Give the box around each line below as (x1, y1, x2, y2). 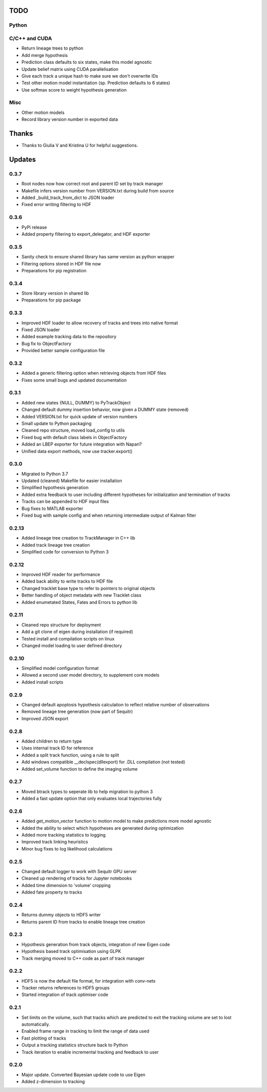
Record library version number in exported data (21, 116, 118, 122)
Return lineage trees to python (21, 45, 84, 51)
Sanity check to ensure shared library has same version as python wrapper (21, 254, 175, 260)
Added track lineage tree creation (21, 542, 90, 548)
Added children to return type (21, 738, 82, 744)
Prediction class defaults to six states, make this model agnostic (21, 59, 152, 65)
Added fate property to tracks (21, 889, 83, 895)
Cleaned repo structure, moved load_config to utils (21, 427, 125, 433)
